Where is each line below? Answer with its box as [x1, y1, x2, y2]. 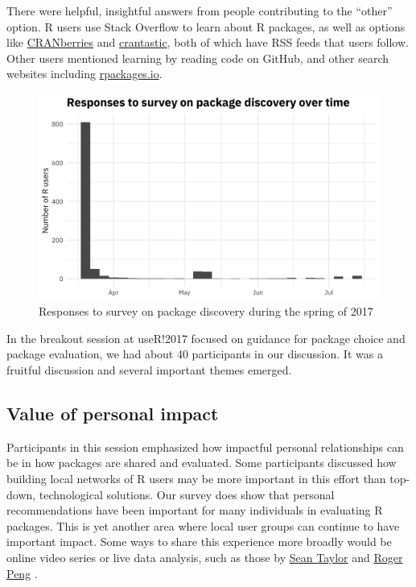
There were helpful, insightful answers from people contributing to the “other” [6, 2, 393, 19]
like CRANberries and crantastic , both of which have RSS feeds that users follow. [6, 34, 409, 51]
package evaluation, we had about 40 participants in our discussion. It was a [6, 345, 383, 362]
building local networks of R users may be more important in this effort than [6, 470, 386, 487]
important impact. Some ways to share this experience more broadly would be [6, 533, 392, 550]
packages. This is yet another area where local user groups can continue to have [6, 517, 400, 534]
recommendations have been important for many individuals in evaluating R [6, 502, 383, 519]
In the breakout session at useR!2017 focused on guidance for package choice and [6, 329, 406, 346]
